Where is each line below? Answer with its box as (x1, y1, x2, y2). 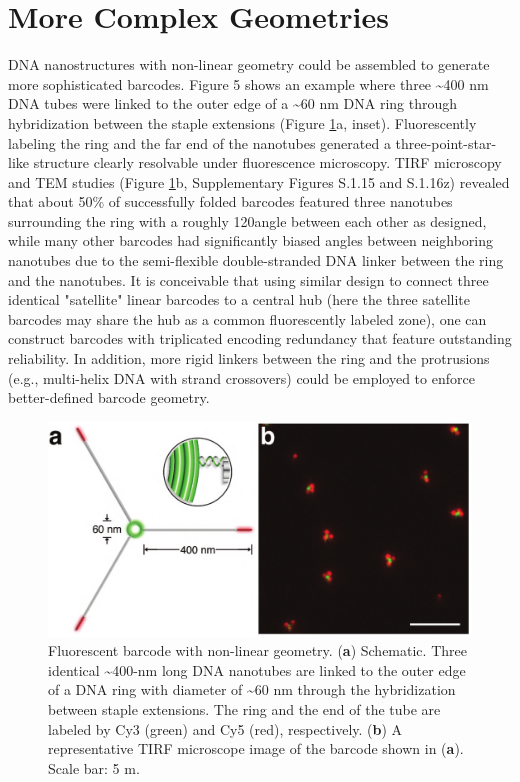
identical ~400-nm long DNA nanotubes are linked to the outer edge (48, 659, 466, 680)
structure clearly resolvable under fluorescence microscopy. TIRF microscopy (33, 152, 502, 173)
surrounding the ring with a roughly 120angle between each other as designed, (8, 210, 487, 231)
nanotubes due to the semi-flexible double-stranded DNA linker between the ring (8, 250, 504, 271)
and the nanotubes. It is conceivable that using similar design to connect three (8, 269, 489, 290)
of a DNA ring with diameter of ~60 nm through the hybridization (48, 679, 456, 700)
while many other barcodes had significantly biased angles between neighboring (8, 230, 493, 251)
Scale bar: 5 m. (48, 757, 140, 778)
